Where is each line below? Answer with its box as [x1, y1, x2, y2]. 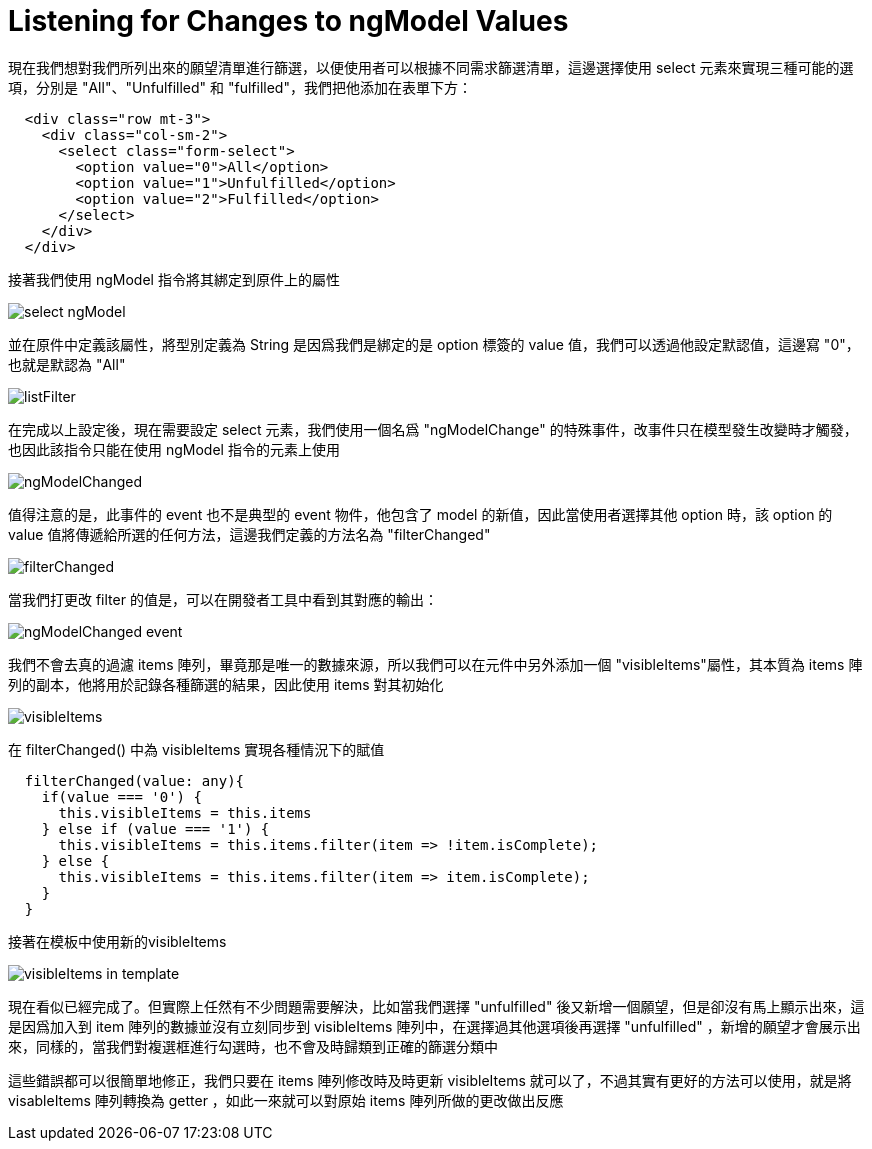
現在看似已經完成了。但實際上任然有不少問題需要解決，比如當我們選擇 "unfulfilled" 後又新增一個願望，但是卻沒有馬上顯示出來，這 [8, 997, 865, 1015]
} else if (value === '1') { [41, 820, 270, 837]
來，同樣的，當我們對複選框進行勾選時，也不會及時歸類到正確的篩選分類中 [8, 1037, 498, 1055]
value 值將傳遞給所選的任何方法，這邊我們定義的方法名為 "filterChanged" [8, 525, 491, 543]
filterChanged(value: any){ [24, 772, 245, 789]
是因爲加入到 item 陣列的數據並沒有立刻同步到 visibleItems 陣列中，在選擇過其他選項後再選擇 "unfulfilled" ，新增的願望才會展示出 [8, 1017, 861, 1035]
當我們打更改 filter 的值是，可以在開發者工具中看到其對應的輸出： [8, 590, 438, 608]
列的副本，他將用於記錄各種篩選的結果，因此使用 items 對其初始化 [8, 675, 444, 693]
